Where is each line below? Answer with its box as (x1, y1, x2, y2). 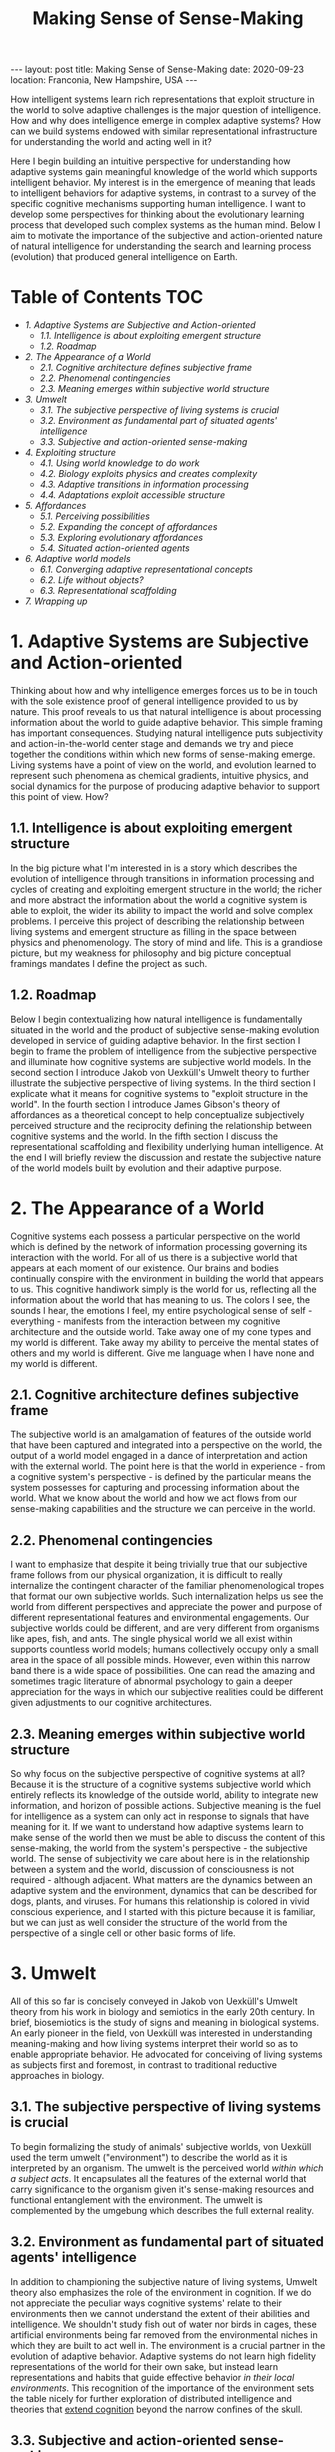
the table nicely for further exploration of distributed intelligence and (10, 2392, 293, 2404)
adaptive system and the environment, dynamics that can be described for (10, 1885, 318, 1897)
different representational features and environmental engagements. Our (10, 1612, 310, 1624)
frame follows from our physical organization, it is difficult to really (10, 1569, 283, 1581)
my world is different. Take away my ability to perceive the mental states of (10, 1336, 320, 1348)
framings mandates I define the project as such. (10, 957, 208, 969)
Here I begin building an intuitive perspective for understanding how (10, 155, 291, 167)
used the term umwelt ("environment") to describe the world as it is (10, 2151, 288, 2163)
